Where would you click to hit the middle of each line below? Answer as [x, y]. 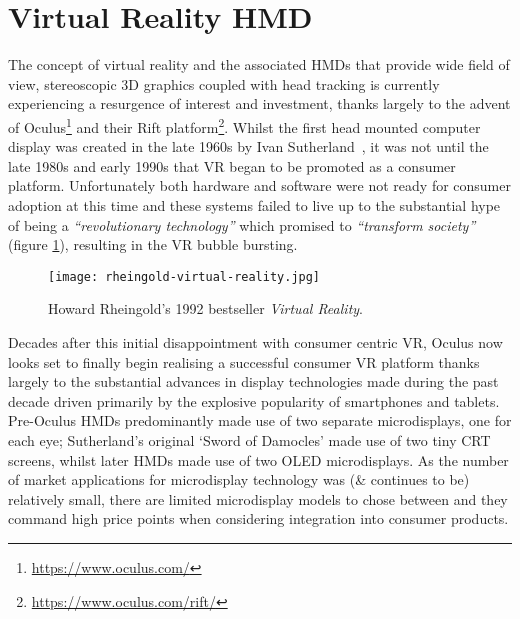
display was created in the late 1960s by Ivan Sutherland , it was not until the [248, 146]
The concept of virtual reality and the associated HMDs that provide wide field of [259, 64]
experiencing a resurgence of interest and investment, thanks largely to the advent [259, 103]
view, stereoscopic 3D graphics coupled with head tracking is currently [224, 83]
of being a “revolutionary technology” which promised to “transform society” [242, 224]
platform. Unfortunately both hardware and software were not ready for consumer [259, 185]
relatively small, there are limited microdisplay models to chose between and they [258, 498]
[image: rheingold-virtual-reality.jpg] [184, 276]
